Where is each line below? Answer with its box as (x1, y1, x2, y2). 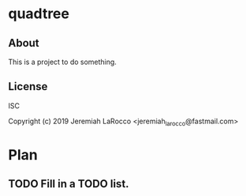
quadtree (8, 5, 69, 23)
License (8, 80, 48, 93)
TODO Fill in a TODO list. (8, 177, 129, 190)
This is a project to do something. (8, 57, 117, 66)
